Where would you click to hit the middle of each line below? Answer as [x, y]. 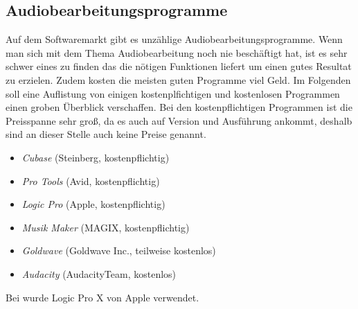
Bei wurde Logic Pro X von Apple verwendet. [102, 297]
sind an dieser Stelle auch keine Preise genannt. [106, 134]
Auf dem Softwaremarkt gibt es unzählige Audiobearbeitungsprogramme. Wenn [174, 39]
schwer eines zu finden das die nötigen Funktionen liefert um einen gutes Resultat [179, 66]
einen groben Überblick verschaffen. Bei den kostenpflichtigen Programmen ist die [179, 107]
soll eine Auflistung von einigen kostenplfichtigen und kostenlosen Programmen [173, 93]
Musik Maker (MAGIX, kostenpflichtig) [106, 227]
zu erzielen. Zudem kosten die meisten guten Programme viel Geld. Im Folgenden [178, 79]
